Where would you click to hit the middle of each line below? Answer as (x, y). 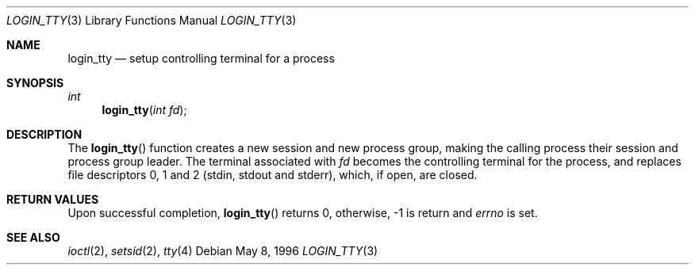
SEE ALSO (33, 237)
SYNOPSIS (35, 83)
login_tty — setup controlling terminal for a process (201, 58)
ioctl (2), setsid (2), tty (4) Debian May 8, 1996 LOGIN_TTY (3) (223, 251)
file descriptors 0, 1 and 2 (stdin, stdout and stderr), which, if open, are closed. (273, 175)
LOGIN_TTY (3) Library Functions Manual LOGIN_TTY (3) (152, 20)
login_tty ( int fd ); (144, 110)
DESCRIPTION (44, 134)
